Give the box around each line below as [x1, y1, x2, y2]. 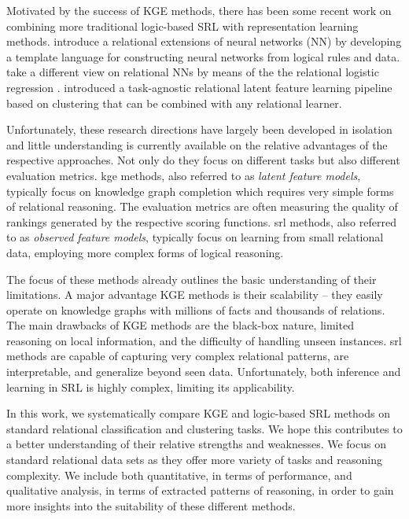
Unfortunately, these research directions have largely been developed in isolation [6, 121, 392, 138]
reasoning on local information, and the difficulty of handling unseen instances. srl [6, 332, 402, 348]
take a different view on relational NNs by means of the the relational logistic [6, 64, 379, 80]
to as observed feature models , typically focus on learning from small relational [6, 229, 384, 245]
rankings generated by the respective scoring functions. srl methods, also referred [6, 213, 396, 230]
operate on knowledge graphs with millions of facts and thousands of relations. [6, 301, 385, 318]
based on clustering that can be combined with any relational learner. [6, 94, 342, 111]
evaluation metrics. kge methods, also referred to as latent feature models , [6, 167, 361, 183]
